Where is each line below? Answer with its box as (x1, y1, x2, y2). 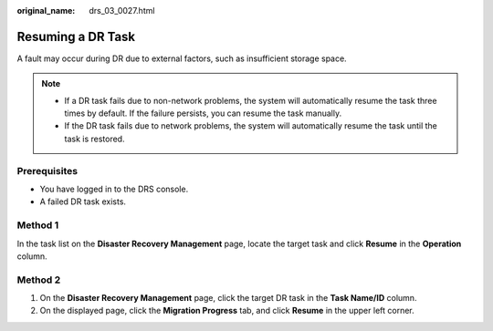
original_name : (16, 5, 76, 16)
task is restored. (64, 133, 125, 144)
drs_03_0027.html (89, 5, 155, 16)
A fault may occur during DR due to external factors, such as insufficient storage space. (16, 53, 347, 64)
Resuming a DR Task (16, 28, 136, 45)
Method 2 (16, 274, 61, 286)
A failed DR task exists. (39, 196, 127, 207)
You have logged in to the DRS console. (39, 183, 189, 194)
